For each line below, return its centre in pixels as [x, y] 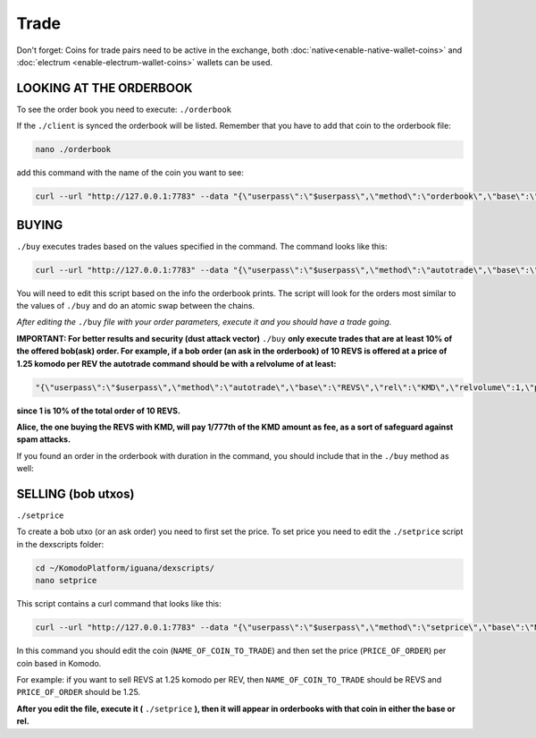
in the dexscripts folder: [60, 544]
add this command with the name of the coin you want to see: [130, 173]
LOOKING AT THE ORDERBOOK [105, 88]
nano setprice [66, 581]
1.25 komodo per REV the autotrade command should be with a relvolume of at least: [176, 363]
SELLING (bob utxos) [75, 493]
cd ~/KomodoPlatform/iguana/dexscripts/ [125, 568]
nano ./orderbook [73, 149]
